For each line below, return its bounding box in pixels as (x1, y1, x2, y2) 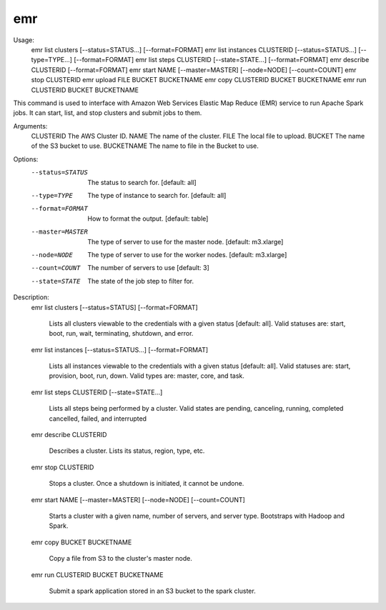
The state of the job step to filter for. (87, 276, 194, 285)
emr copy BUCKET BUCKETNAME (31, 538, 132, 546)
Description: (13, 293, 49, 301)
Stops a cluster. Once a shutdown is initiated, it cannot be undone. (49, 479, 244, 488)
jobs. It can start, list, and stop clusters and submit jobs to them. (13, 109, 202, 117)
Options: (13, 154, 39, 164)
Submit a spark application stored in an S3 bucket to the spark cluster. (49, 586, 257, 595)
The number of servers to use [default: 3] (87, 264, 210, 272)
